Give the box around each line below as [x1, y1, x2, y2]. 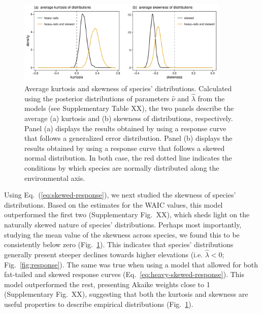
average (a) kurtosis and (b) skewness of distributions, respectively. [24, 113, 233, 123]
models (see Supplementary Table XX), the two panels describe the [24, 103, 234, 113]
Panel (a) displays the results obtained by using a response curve [24, 123, 226, 133]
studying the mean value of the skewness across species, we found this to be [4, 229, 240, 240]
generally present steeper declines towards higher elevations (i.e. [4, 249, 203, 259]
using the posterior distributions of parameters [24, 93, 170, 103]
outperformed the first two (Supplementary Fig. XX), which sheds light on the [4, 209, 250, 220]
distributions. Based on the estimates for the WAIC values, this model [4, 199, 223, 210]
